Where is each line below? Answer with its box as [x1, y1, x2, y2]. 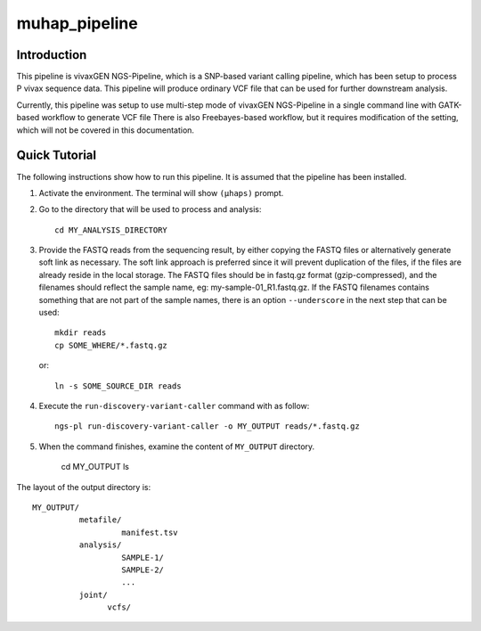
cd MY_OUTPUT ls [61, 462, 129, 472]
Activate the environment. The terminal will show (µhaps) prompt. [38, 187, 284, 198]
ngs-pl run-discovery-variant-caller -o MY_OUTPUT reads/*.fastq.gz [54, 422, 360, 431]
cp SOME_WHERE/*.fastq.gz [54, 340, 168, 350]
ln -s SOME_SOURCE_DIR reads [54, 381, 182, 391]
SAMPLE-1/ [121, 553, 165, 562]
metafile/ [78, 515, 122, 525]
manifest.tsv [121, 527, 178, 537]
